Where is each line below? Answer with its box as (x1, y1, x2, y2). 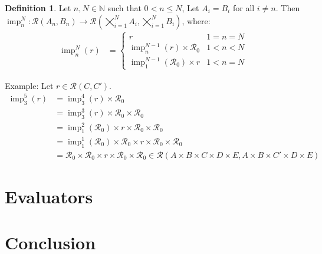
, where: (182, 14, 211, 27)
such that (107, 2, 142, 14)
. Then (275, 2, 300, 14)
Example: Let (5, 79, 54, 91)
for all (232, 2, 255, 14)
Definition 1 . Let (5, 2, 71, 14)
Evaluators (5, 184, 93, 208)
